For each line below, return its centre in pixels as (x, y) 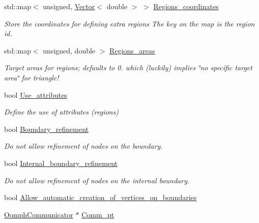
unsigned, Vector (69, 6)
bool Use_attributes (36, 94)
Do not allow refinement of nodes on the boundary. (83, 146)
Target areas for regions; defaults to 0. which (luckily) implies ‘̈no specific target (128, 67)
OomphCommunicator (39, 214)
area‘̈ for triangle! (32, 77)
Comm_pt (98, 214)
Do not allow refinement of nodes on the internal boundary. (97, 180)
